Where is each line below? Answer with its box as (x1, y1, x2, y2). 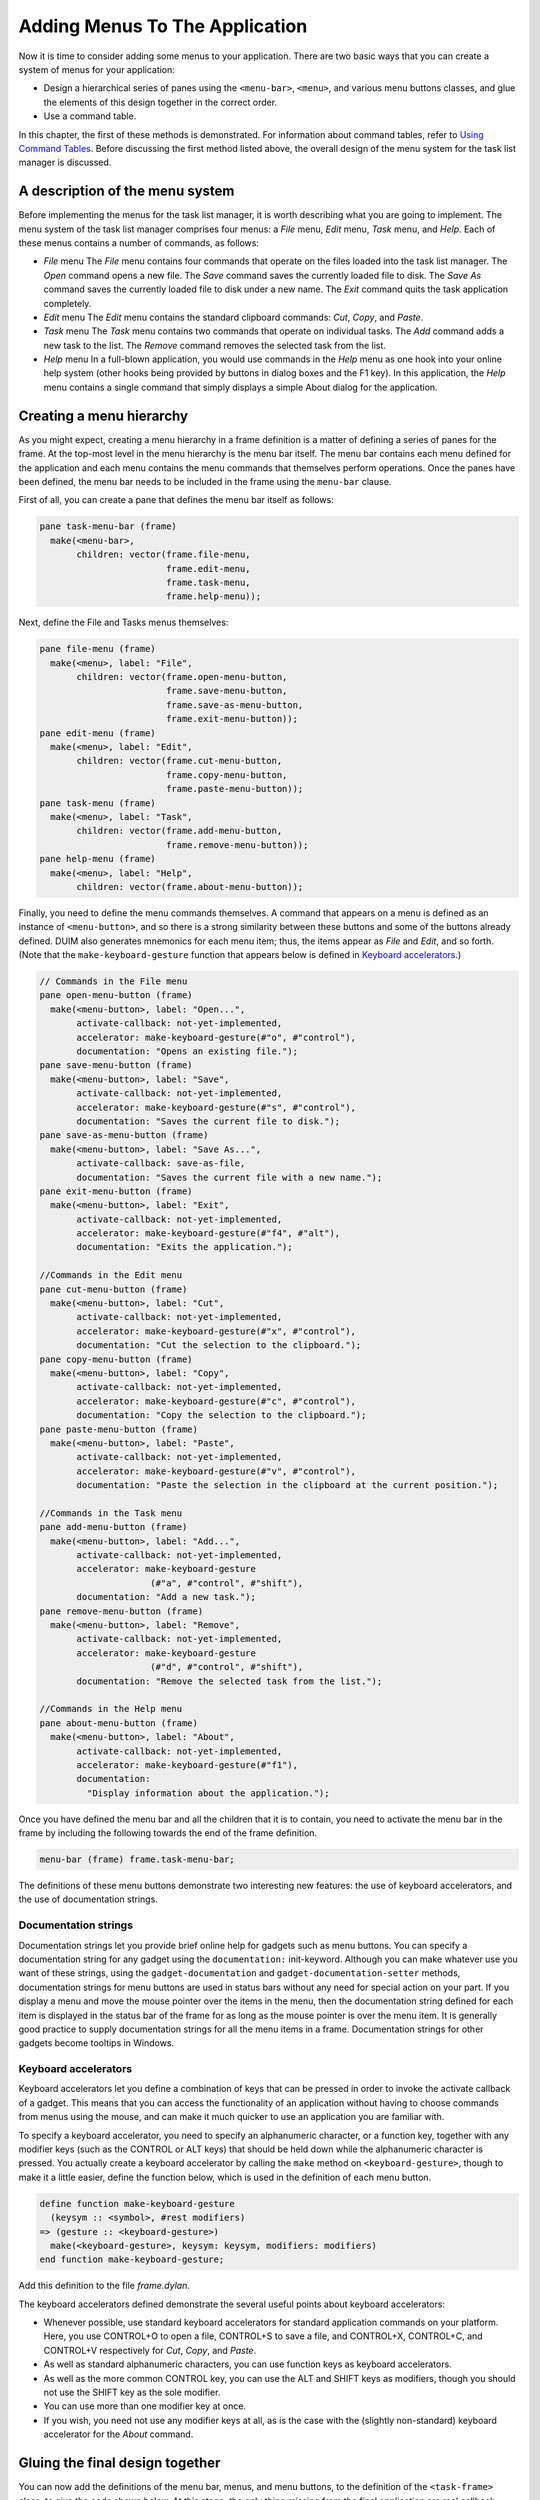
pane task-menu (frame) (39, 797, 157, 809)
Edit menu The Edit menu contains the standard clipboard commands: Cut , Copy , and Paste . (43, 311, 424, 323)
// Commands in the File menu (39, 976, 188, 987)
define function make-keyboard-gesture (39, 2198, 235, 2209)
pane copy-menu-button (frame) (39, 1353, 194, 1365)
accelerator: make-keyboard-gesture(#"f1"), (76, 1759, 299, 1770)
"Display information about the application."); (86, 1787, 330, 1799)
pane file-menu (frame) (39, 643, 157, 655)
